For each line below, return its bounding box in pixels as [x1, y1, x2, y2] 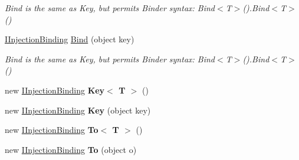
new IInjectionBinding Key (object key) [5, 104, 151, 116]
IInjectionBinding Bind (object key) [5, 33, 134, 45]
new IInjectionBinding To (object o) [5, 143, 137, 155]
